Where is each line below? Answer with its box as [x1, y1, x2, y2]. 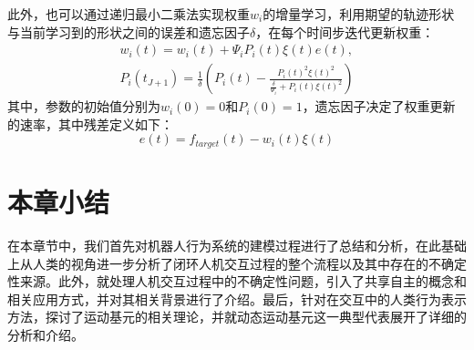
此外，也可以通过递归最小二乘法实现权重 [7, 5, 250, 23]
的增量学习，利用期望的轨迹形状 [263, 5, 455, 23]
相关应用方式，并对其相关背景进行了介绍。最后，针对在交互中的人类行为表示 [7, 289, 467, 308]
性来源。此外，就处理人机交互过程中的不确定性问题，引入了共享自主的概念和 [7, 272, 467, 291]
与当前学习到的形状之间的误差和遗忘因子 [7, 22, 250, 41]
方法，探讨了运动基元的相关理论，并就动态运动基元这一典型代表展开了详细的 [7, 307, 467, 326]
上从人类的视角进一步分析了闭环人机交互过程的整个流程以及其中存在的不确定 [7, 253, 467, 273]
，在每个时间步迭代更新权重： [255, 22, 435, 41]
